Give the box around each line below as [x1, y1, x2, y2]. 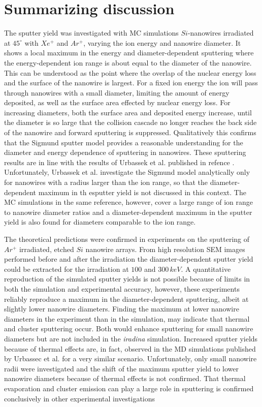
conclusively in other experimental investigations [4, 393, 155, 403]
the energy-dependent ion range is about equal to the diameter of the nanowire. [4, 57, 252, 68]
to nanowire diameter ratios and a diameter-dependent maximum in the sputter [4, 206, 252, 217]
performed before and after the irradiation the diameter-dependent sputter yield [4, 254, 253, 264]
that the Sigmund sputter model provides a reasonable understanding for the [4, 137, 243, 147]
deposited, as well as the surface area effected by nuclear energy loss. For [4, 97, 231, 108]
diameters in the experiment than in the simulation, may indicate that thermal [4, 313, 250, 324]
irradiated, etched [19, 243, 74, 254]
